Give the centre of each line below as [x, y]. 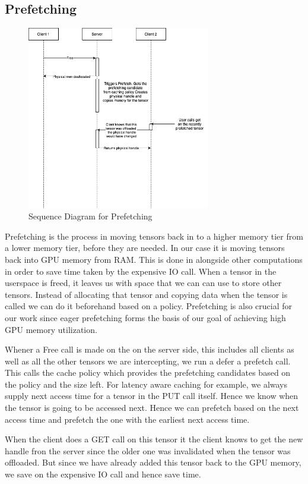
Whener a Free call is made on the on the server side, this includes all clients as [150, 349]
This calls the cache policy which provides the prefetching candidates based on [148, 373]
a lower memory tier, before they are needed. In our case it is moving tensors [145, 248]
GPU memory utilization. [51, 329]
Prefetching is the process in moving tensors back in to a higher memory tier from [154, 236]
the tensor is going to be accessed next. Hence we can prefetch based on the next [152, 408]
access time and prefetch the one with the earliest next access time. [127, 419]
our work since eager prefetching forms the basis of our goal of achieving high [145, 317]
